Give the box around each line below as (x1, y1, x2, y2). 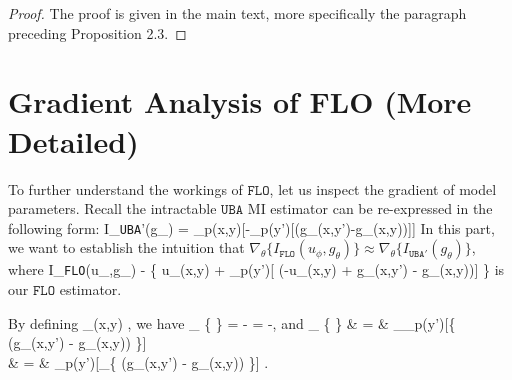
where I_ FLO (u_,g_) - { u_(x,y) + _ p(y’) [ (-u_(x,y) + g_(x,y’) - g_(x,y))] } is (8, 259, 505, 280)
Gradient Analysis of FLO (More (8, 81, 472, 122)
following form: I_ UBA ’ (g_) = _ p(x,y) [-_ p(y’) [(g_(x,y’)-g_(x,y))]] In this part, (8, 217, 495, 238)
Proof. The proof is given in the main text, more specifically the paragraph (8, 3, 467, 23)
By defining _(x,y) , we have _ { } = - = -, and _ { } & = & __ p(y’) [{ (8, 312, 456, 333)
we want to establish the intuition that (8, 237, 245, 258)
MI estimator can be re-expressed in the (247, 198, 493, 219)
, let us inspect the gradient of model (269, 178, 497, 199)
